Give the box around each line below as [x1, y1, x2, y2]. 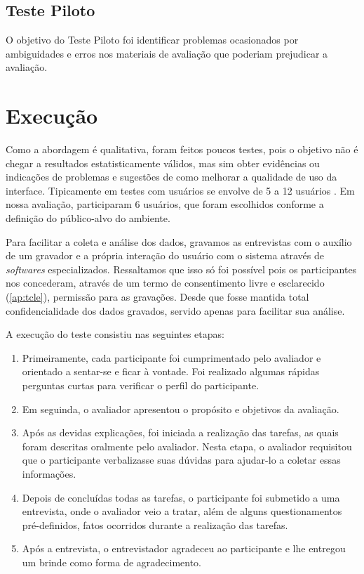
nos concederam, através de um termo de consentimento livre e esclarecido [6, 275, 325, 290]
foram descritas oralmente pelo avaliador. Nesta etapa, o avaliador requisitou [22, 438, 352, 453]
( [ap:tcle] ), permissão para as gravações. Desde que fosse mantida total [6, 289, 309, 304]
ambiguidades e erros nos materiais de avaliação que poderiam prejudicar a [6, 46, 328, 60]
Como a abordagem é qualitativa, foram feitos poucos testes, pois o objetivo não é [6, 142, 358, 157]
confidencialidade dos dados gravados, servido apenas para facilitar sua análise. [6, 303, 345, 318]
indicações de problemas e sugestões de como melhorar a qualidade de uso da [6, 169, 337, 184]
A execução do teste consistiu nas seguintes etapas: [6, 327, 224, 341]
